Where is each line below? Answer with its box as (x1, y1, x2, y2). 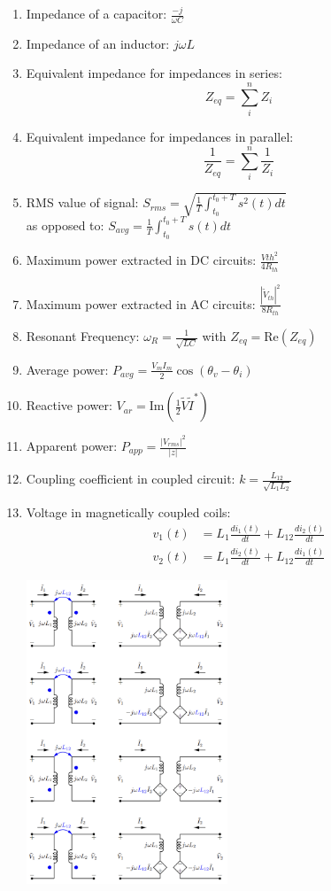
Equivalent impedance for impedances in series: (26, 64, 282, 82)
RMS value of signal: (26, 193, 139, 212)
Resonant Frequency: (26, 327, 140, 345)
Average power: (26, 360, 109, 378)
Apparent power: (26, 437, 118, 455)
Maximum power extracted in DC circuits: (26, 251, 257, 269)
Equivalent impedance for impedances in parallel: (26, 128, 294, 146)
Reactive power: (26, 396, 112, 415)
